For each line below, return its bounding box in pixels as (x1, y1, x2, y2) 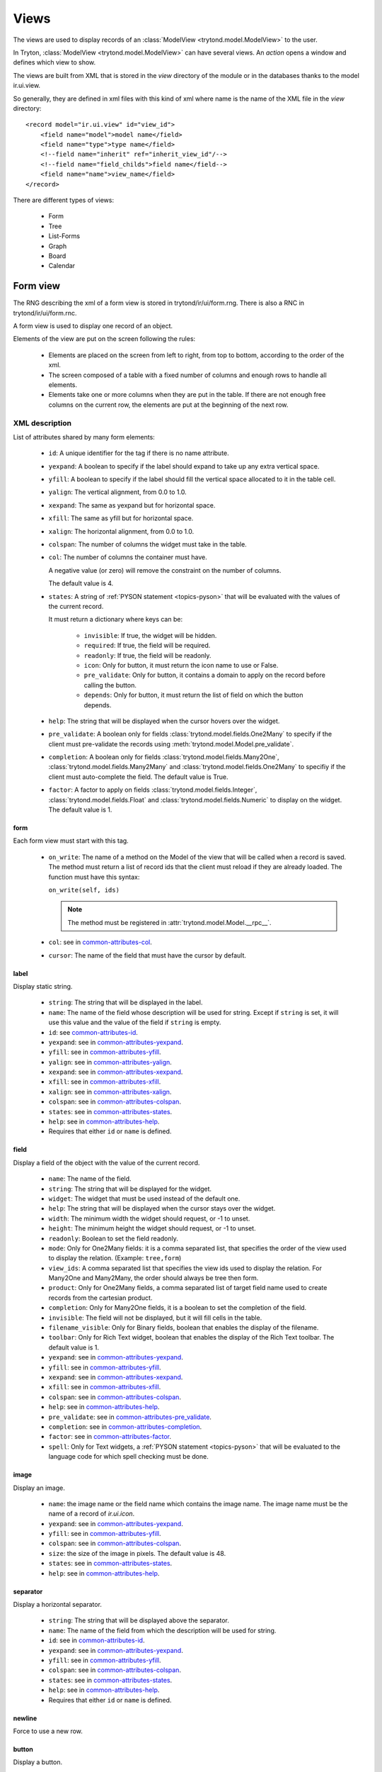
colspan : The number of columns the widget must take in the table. (48, 540, 247, 549)
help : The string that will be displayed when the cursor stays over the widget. (48, 1204, 276, 1213)
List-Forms (48, 232, 81, 240)
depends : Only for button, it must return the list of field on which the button (83, 691, 303, 700)
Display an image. (13, 1484, 65, 1492)
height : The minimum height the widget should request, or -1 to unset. (48, 1224, 256, 1233)
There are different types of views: (13, 196, 115, 205)
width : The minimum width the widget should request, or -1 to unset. (48, 1214, 250, 1223)
